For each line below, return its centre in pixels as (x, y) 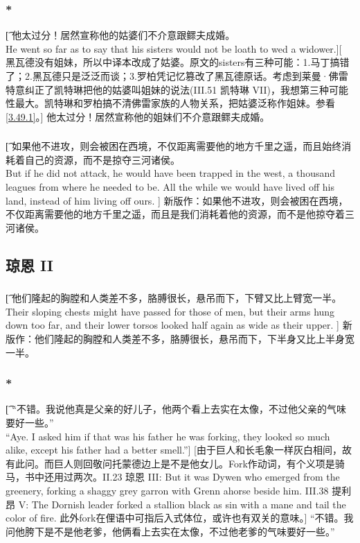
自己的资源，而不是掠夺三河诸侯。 (102, 159)
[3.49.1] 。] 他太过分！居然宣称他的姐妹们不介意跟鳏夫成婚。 (138, 116)
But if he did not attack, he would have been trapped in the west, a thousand (171, 173)
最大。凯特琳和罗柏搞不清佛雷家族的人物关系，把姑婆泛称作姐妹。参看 (175, 103)
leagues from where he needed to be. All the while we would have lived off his (170, 187)
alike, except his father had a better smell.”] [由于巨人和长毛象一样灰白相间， (174, 450)
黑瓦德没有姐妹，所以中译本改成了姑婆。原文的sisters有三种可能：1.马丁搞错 (178, 62)
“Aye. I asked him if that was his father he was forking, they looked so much (168, 436)
